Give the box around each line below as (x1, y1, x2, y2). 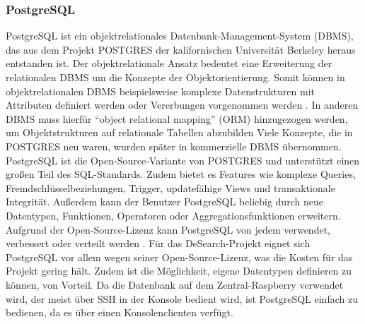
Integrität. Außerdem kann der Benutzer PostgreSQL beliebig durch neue (6, 194, 323, 209)
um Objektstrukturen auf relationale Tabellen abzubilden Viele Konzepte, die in (6, 125, 353, 140)
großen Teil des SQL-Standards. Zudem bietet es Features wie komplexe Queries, (6, 167, 356, 181)
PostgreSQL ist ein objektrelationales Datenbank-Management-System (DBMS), (6, 28, 354, 43)
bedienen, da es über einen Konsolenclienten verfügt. (6, 305, 233, 320)
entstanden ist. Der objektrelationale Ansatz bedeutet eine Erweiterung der (6, 56, 332, 71)
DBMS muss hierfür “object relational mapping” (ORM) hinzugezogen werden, (6, 111, 348, 126)
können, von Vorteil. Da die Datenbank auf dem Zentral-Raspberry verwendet (6, 277, 344, 292)
